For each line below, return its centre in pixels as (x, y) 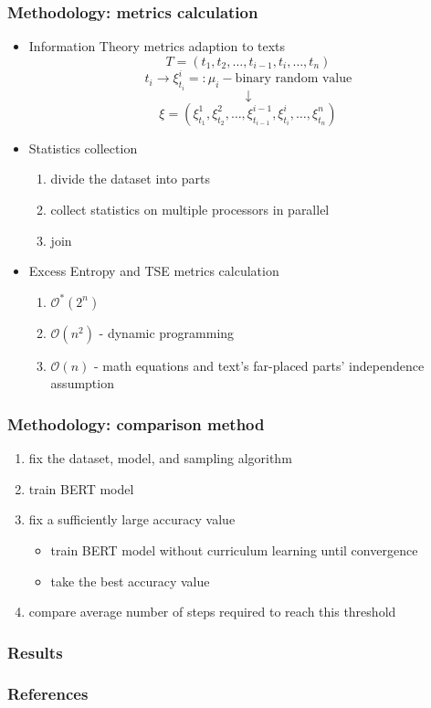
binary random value (294, 79)
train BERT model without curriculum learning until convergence (234, 549)
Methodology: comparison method (136, 423)
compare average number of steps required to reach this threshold (212, 612)
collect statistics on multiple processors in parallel (190, 209)
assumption (82, 383)
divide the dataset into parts (131, 179)
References (48, 694)
